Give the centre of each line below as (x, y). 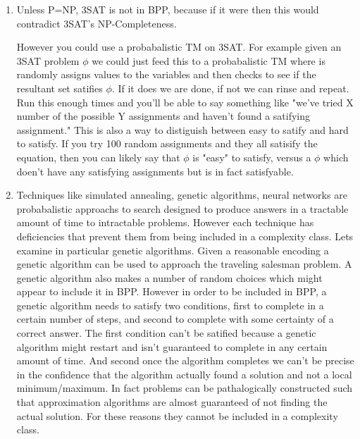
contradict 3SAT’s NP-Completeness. (97, 23)
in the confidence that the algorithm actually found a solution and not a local (184, 374)
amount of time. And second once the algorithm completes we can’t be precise (185, 360)
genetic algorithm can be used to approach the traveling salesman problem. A (184, 264)
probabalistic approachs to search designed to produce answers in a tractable (182, 208)
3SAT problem (48, 60)
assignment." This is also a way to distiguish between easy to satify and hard (182, 129)
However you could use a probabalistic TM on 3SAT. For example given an (179, 47)
